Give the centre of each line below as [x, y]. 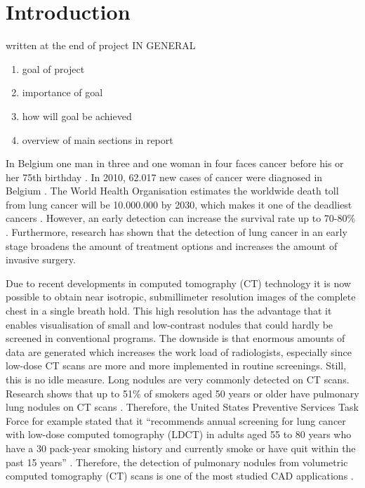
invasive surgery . [41, 259]
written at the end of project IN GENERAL [101, 45]
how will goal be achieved [77, 116]
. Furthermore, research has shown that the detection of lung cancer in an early [177, 232]
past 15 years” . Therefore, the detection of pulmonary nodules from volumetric [177, 462]
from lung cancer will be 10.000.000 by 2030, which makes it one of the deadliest [179, 204]
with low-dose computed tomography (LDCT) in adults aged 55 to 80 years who [179, 434]
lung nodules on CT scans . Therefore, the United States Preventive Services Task [182, 407]
